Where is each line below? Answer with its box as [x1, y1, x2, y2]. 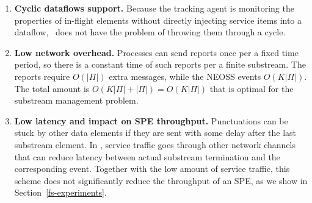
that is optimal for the [209, 82, 294, 94]
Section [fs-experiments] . [14, 186, 107, 199]
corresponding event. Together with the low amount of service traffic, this [14, 162, 290, 175]
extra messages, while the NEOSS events [109, 69, 261, 82]
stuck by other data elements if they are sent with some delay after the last [14, 126, 297, 139]
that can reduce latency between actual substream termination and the [14, 150, 280, 163]
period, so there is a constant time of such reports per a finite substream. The [14, 58, 306, 71]
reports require [14, 69, 70, 82]
